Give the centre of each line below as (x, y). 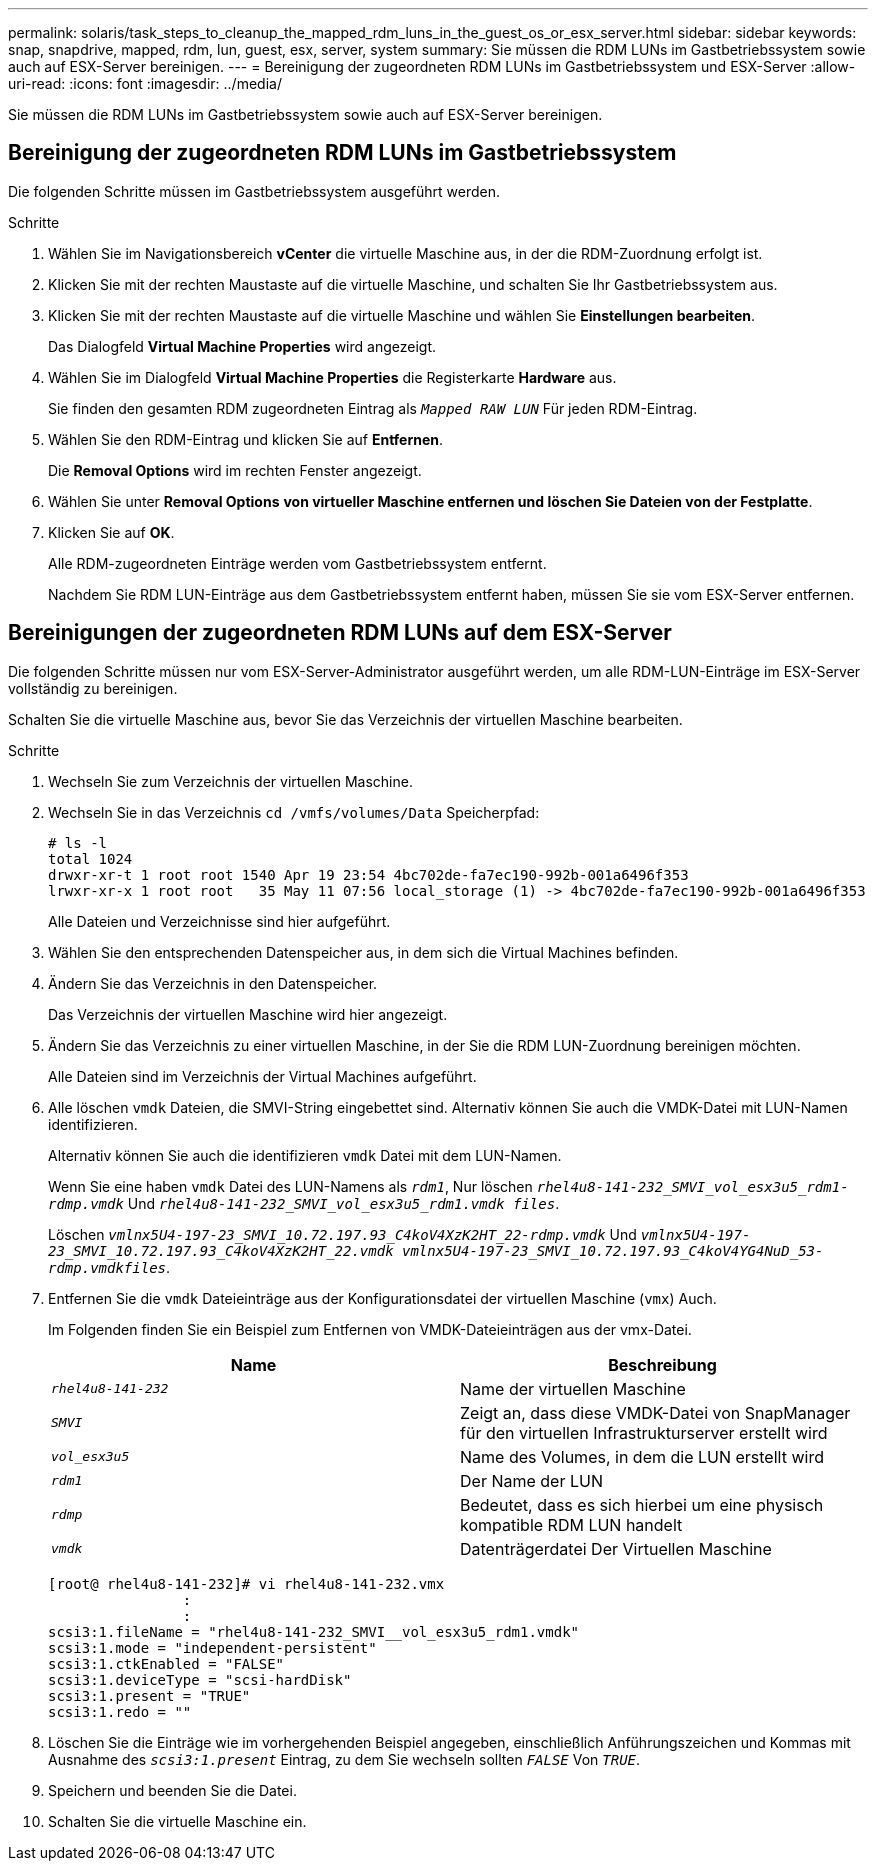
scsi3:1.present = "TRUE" (149, 1695)
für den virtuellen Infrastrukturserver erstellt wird (644, 1432)
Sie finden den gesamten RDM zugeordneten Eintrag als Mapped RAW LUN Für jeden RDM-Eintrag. (373, 408)
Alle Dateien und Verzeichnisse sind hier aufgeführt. (219, 921)
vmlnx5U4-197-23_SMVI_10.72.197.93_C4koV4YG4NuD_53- (613, 1250)
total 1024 (90, 858)
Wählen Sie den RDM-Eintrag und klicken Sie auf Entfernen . (246, 439)
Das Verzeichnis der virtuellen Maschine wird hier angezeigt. (248, 1014)
